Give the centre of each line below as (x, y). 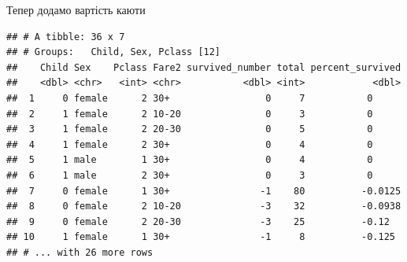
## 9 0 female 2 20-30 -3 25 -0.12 (198, 221)
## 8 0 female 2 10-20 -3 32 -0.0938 (204, 207)
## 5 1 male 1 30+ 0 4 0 (190, 160)
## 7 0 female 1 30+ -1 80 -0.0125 (204, 191)
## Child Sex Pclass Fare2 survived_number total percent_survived (204, 67)
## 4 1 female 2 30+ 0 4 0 (190, 144)
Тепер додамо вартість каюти (76, 9)
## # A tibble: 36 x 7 (66, 37)
